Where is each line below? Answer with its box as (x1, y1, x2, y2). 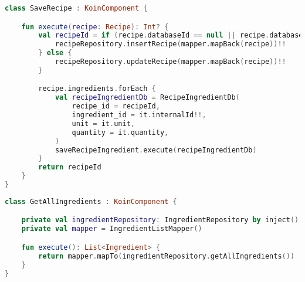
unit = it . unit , (72, 119, 135, 128)
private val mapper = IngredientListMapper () (21, 225, 202, 233)
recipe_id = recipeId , (72, 102, 160, 111)
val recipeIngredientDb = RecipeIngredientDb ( (55, 93, 240, 102)
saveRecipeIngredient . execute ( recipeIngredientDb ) (55, 145, 257, 154)
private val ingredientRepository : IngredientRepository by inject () (21, 216, 299, 225)
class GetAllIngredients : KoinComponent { (5, 197, 177, 206)
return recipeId (38, 163, 101, 172)
